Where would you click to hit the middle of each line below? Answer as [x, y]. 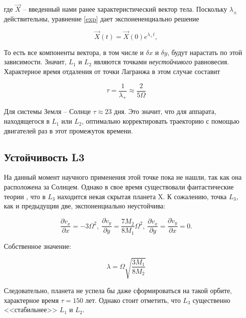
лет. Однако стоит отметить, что [133, 300]
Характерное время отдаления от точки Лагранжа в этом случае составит [112, 71]
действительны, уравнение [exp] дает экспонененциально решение [102, 19]
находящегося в [27, 121]
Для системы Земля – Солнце [47, 111]
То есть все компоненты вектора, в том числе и [74, 52]
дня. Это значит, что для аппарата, [165, 111]
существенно [211, 300]
